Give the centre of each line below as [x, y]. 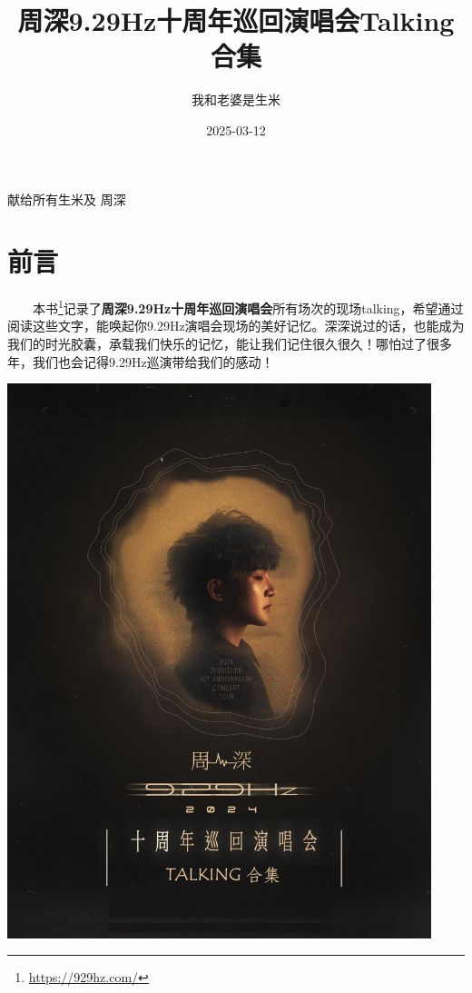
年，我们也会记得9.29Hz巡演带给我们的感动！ [141, 361]
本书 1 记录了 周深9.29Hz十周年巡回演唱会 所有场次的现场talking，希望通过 [248, 307]
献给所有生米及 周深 [67, 199]
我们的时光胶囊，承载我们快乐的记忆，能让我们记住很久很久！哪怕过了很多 [230, 344]
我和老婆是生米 [236, 99]
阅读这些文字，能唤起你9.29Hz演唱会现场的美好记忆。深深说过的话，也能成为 [236, 326]
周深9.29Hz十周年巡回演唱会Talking [236, 20]
